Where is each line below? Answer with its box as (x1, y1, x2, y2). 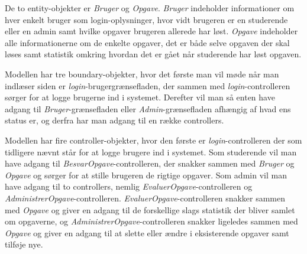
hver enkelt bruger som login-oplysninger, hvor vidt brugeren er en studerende (5, 13, 288, 25)
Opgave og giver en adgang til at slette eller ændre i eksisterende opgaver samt (5, 226, 289, 239)
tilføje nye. (5, 238, 43, 250)
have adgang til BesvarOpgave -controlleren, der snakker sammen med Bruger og (5, 157, 295, 170)
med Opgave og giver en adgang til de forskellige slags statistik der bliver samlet (5, 203, 295, 216)
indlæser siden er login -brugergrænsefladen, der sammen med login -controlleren (5, 79, 290, 92)
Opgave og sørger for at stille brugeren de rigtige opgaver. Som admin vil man (5, 168, 287, 181)
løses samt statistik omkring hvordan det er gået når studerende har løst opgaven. (5, 48, 302, 60)
